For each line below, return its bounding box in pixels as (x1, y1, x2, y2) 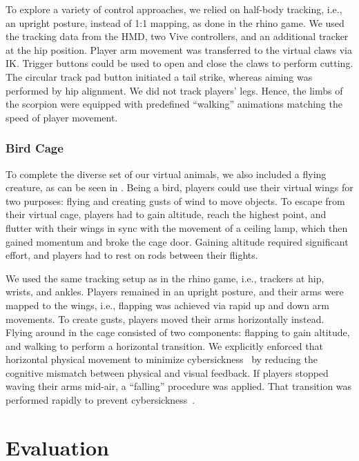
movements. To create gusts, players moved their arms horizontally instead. (6, 311, 324, 326)
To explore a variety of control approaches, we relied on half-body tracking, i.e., (6, 2, 342, 16)
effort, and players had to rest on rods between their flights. (6, 248, 258, 262)
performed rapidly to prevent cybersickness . (6, 393, 195, 407)
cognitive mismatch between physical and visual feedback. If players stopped (6, 365, 329, 380)
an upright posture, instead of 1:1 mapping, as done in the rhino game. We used (6, 15, 345, 30)
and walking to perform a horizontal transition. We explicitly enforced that (6, 338, 323, 353)
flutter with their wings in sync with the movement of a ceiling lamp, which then (6, 220, 348, 235)
